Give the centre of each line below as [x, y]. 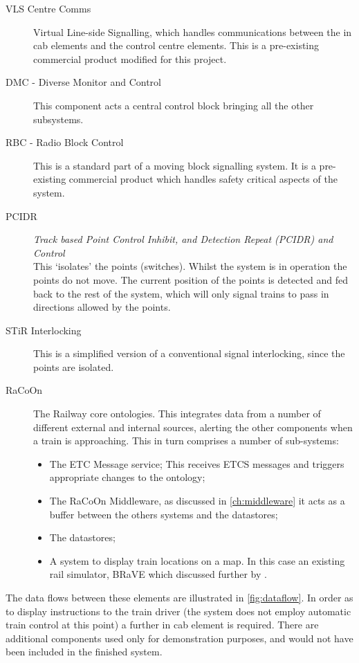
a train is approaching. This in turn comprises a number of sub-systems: [186, 441]
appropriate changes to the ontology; [127, 477]
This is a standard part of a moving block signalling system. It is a [175, 165]
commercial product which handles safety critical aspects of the [203, 179]
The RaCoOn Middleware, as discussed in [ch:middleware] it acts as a [197, 501]
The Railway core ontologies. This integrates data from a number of [177, 414]
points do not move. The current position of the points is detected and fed [191, 279]
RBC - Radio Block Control [65, 142]
